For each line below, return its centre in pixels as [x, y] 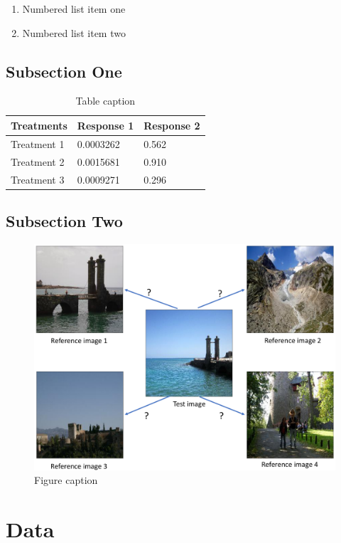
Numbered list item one [74, 9]
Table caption [105, 101]
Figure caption [66, 480]
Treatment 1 [38, 143]
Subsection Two [64, 221]
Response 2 [172, 125]
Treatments [39, 125]
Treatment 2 [38, 161]
